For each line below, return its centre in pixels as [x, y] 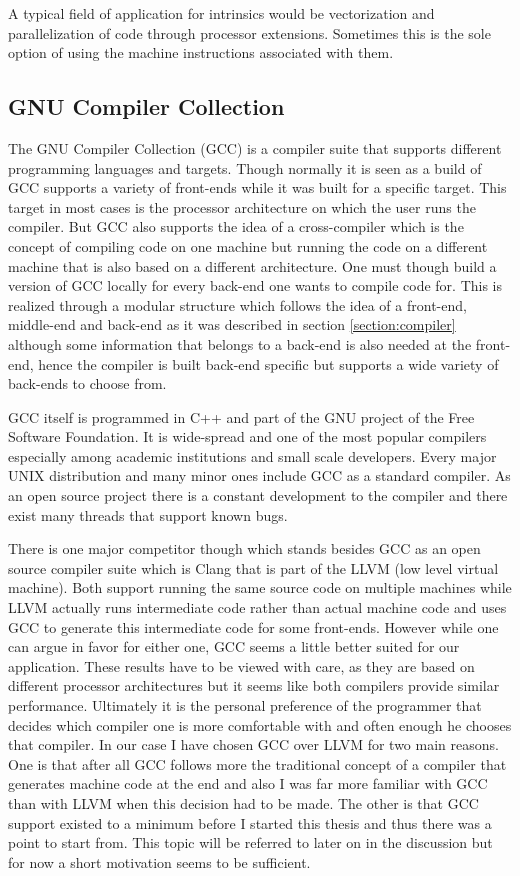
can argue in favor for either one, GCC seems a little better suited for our [234, 646]
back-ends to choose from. [87, 383]
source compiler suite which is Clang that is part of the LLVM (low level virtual [253, 567]
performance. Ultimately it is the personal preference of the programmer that [245, 705]
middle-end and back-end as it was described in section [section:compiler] [232, 324]
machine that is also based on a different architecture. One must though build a [252, 265]
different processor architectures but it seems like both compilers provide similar [254, 685]
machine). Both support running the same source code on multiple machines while [260, 587]
